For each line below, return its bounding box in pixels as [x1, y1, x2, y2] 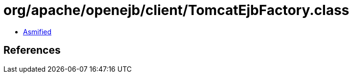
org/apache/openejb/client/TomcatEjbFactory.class [3, 2, 350, 18]
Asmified [23, 27, 52, 36]
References [3, 44, 61, 57]
